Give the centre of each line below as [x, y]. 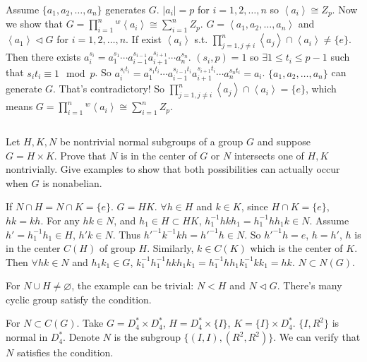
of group [117, 248]
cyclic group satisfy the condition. [79, 299]
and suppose [284, 141]
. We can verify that [317, 337]
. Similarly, [170, 248]
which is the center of [296, 248]
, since [254, 206]
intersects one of [269, 155]
